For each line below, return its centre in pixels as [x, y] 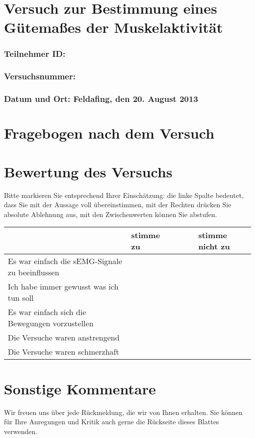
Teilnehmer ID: [35, 54]
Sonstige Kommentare [80, 388]
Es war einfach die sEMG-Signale [65, 261]
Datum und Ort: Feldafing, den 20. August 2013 [101, 99]
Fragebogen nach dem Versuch [109, 133]
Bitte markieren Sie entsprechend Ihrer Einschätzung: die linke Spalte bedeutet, [124, 195]
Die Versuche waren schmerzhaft [64, 352]
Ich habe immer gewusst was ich [63, 287]
